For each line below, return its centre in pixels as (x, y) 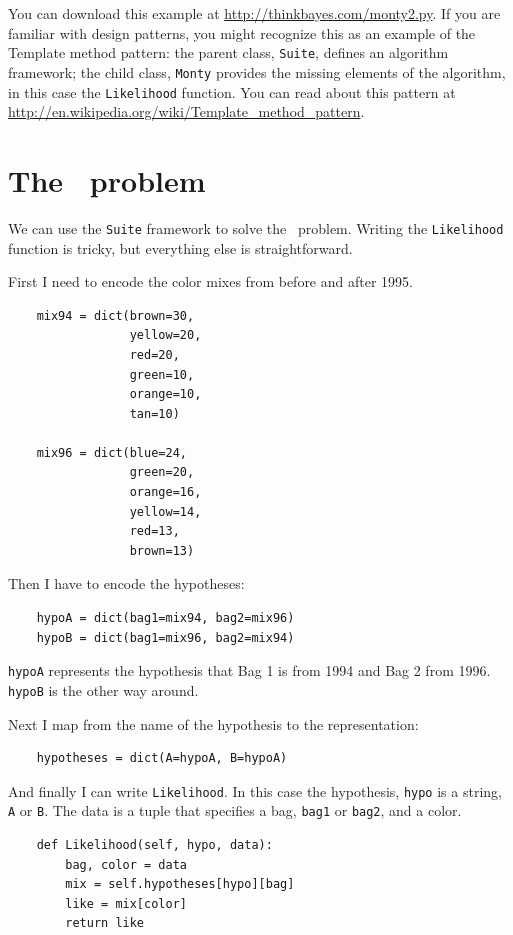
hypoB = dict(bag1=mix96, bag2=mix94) (165, 637)
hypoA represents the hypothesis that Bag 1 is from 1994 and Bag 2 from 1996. (249, 670)
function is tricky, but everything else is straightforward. (180, 247)
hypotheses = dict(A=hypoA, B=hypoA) (162, 758)
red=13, (154, 531)
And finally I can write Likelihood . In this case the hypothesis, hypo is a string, (255, 790)
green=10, (162, 374)
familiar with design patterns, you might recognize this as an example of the (242, 32)
